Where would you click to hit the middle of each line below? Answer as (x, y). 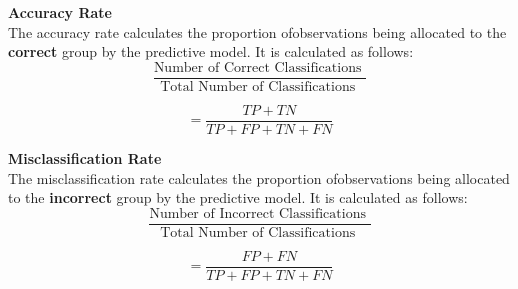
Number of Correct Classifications (257, 67)
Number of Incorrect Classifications (257, 213)
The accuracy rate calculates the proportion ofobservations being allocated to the (257, 31)
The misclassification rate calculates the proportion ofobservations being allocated (259, 177)
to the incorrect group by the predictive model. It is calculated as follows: (238, 197)
